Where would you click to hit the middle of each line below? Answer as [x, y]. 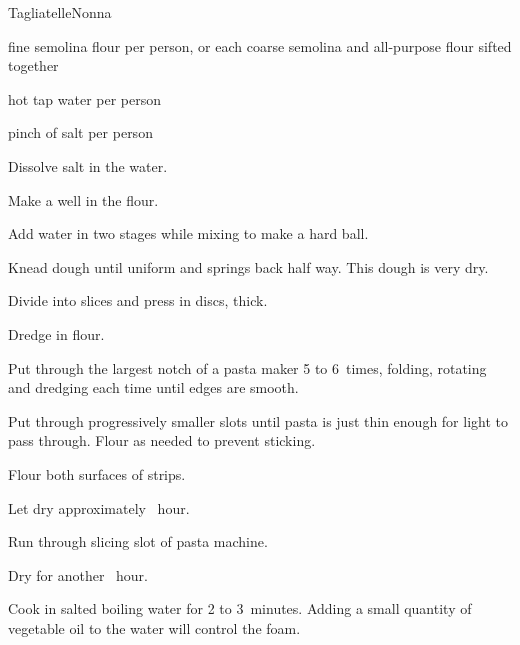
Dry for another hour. [78, 574]
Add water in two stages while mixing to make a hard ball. [188, 233]
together [33, 65]
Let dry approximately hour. [99, 507]
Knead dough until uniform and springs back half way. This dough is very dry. [248, 266]
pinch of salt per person [80, 132]
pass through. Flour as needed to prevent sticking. [162, 440]
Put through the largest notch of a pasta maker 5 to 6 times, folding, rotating [247, 367]
